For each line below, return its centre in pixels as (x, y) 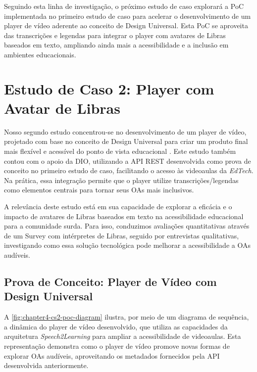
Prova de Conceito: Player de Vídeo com (110, 281)
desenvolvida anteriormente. (46, 365)
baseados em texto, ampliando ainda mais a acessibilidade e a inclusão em (116, 45)
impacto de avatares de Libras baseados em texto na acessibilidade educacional (124, 216)
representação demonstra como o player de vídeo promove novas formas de (117, 346)
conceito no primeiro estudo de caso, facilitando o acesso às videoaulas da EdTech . (129, 170)
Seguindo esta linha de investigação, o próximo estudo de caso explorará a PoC (124, 6)
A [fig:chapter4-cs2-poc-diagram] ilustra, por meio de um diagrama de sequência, (127, 317)
